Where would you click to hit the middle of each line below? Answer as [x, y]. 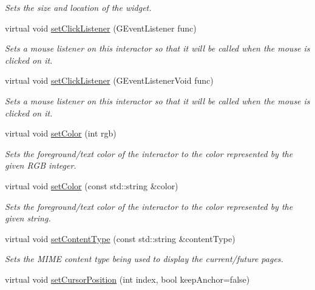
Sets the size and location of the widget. [78, 7]
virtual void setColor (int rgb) [61, 133]
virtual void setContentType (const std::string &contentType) [120, 238]
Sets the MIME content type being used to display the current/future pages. [144, 259]
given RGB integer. [41, 165]
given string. [28, 218]
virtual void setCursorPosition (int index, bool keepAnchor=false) [127, 279]
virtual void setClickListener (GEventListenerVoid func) [109, 80]
